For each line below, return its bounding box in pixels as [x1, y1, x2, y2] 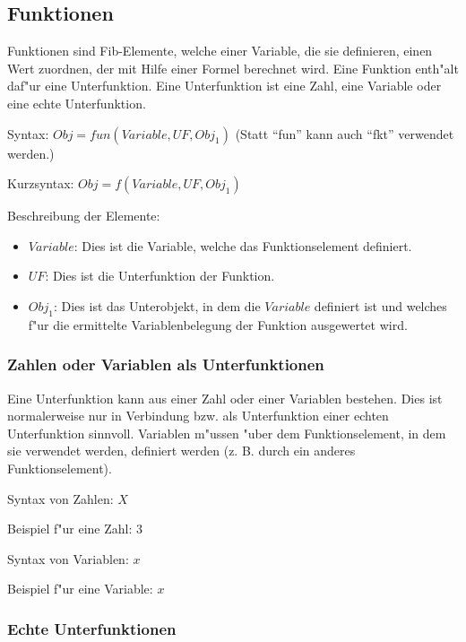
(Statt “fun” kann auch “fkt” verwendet [235, 124, 454, 143]
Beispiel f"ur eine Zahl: [7, 519, 133, 538]
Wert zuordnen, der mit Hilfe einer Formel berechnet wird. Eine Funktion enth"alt [7, 58, 459, 77]
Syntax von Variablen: [7, 549, 129, 568]
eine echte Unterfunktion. [7, 93, 146, 112]
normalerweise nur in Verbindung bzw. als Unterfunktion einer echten [7, 406, 389, 425]
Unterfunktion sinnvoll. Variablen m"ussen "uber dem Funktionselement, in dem [7, 423, 446, 442]
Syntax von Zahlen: [7, 489, 114, 508]
